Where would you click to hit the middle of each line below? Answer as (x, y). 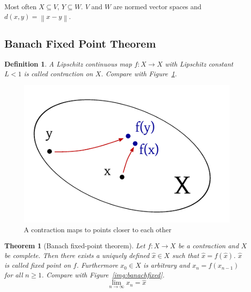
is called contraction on (59, 73)
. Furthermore (97, 265)
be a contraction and (208, 246)
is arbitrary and (167, 265)
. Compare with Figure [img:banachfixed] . (103, 274)
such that (185, 255)
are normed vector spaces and (157, 6)
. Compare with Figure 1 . (139, 73)
